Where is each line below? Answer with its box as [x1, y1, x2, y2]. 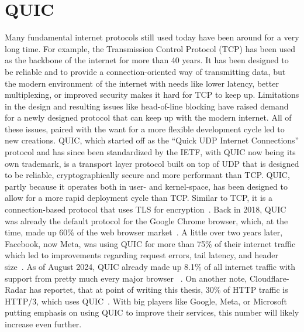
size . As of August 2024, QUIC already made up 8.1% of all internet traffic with [5, 261, 295, 272]
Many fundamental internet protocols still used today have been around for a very [5, 31, 299, 43]
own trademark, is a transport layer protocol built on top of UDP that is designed [5, 157, 299, 169]
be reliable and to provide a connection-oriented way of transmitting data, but [5, 65, 286, 77]
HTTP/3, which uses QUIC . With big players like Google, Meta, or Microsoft [5, 295, 287, 307]
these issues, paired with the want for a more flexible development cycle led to [5, 122, 285, 135]
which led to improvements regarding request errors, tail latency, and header [5, 249, 278, 261]
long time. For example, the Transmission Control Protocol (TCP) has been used [5, 42, 295, 54]
